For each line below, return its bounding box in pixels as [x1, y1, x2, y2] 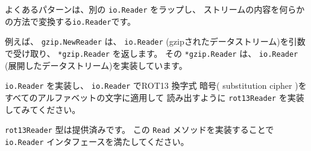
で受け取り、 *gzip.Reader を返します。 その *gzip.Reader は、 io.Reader [5, 47, 298, 59]
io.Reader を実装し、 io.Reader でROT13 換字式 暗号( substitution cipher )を [5, 79, 307, 92]
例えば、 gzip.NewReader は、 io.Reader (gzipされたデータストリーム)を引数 [5, 35, 306, 48]
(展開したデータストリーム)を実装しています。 [5, 59, 187, 71]
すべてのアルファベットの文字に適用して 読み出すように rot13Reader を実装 [5, 91, 304, 103]
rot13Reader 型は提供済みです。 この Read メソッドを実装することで [5, 123, 274, 136]
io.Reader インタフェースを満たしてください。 [5, 135, 189, 147]
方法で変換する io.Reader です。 [13, 14, 136, 27]
